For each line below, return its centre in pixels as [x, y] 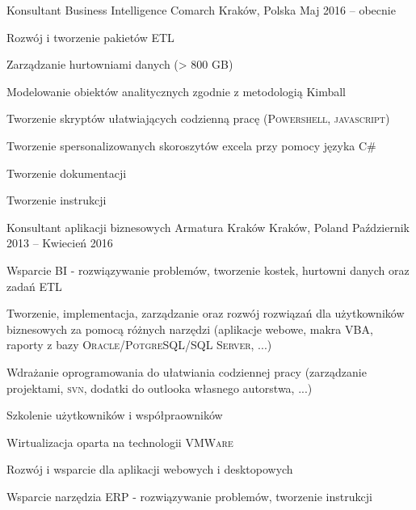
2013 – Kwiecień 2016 [60, 243]
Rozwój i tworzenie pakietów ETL [90, 37]
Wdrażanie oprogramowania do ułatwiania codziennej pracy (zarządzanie [187, 371]
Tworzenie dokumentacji [67, 173]
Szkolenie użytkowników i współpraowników [115, 415]
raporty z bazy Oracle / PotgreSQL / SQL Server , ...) [139, 345]
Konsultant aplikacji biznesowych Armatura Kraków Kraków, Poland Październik [208, 227]
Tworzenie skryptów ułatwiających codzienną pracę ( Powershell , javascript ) [198, 118]
